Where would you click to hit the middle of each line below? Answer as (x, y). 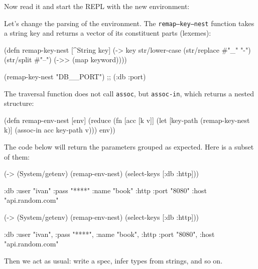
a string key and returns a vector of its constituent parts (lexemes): (108, 33)
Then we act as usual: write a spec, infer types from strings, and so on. (113, 260)
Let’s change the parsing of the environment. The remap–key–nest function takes (129, 23)
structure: (19, 103)
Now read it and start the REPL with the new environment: (97, 6)
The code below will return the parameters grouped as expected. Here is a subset (129, 147)
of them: (17, 156)
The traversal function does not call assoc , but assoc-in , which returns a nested (129, 93)
